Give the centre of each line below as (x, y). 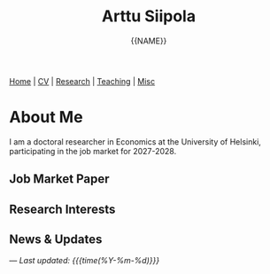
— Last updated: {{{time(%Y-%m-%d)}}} (85, 261)
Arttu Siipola (149, 16)
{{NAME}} (149, 41)
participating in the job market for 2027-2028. (93, 151)
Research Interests (62, 209)
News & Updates (56, 240)
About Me (46, 117)
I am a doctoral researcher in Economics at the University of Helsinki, (135, 141)
